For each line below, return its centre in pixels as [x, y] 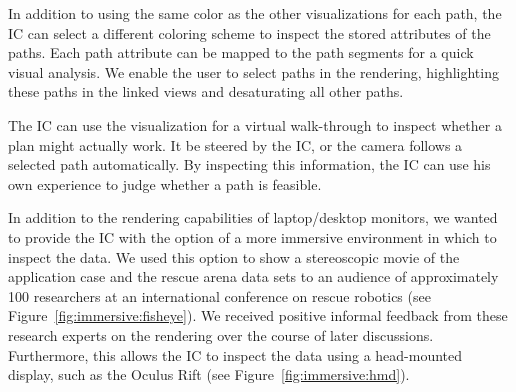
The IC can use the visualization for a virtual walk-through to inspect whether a [255, 124]
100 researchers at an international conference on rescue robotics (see [219, 295]
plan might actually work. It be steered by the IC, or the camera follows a [235, 144]
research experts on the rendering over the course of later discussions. [221, 334]
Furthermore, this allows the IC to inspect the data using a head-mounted [235, 354]
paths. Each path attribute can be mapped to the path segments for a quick [241, 52]
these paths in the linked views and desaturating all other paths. [206, 91]
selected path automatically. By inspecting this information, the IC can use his [249, 164]
